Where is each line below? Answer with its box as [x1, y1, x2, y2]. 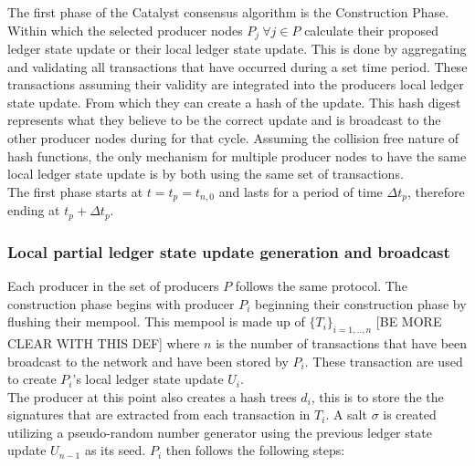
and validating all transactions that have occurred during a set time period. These [7, 57, 468, 76]
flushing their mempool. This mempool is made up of [7, 312, 305, 331]
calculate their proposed [304, 20, 438, 39]
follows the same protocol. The [235, 275, 407, 295]
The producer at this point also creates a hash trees [7, 387, 297, 406]
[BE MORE [375, 312, 442, 331]
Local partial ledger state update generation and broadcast [7, 240, 450, 263]
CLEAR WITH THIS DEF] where [7, 333, 200, 352]
